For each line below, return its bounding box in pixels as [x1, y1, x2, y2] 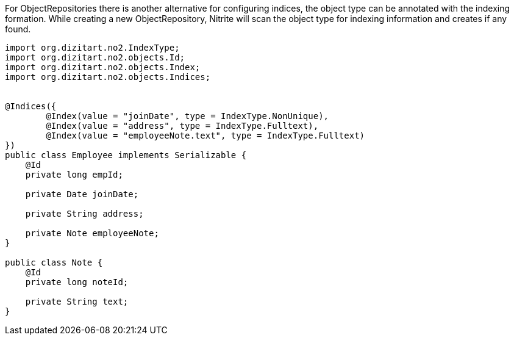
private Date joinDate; [25, 189, 139, 199]
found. [5, 24, 31, 34]
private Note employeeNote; [25, 228, 159, 238]
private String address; [25, 209, 144, 219]
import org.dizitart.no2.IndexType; [5, 43, 180, 52]
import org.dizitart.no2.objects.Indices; [5, 72, 211, 82]
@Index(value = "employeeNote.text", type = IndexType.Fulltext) [46, 131, 365, 140]
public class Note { [5, 258, 103, 267]
